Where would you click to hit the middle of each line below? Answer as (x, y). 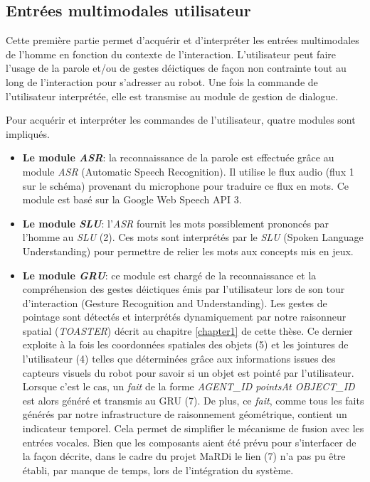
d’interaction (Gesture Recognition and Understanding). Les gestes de (175, 302)
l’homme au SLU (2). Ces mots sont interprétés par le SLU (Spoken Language (193, 237)
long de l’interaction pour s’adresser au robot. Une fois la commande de (162, 81)
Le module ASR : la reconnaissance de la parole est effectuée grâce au (178, 157)
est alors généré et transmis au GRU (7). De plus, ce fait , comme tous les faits (193, 400)
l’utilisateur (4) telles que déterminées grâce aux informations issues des (179, 359)
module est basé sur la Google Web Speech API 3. (132, 199)
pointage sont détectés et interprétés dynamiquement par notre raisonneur (184, 317)
